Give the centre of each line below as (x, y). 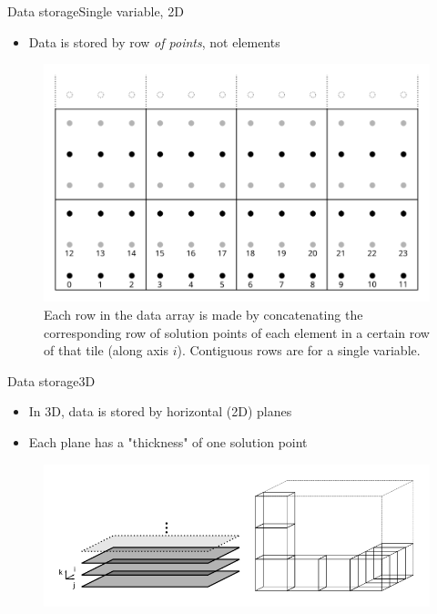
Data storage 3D (51, 380)
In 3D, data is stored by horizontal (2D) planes (160, 411)
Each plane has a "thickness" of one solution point (168, 442)
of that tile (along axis (106, 350)
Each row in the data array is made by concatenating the (203, 315)
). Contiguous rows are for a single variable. (299, 350)
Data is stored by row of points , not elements (154, 41)
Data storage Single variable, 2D (96, 11)
